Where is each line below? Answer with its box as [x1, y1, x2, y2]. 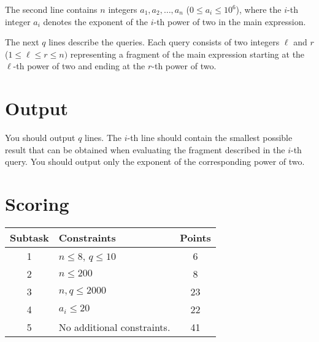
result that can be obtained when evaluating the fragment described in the [5, 143, 285, 156]
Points [180, 230, 211, 245]
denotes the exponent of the [43, 15, 148, 28]
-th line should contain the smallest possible [127, 131, 293, 144]
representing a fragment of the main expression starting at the [70, 47, 305, 60]
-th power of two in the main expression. [153, 15, 306, 28]
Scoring [5, 191, 69, 216]
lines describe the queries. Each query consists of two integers [48, 36, 280, 48]
